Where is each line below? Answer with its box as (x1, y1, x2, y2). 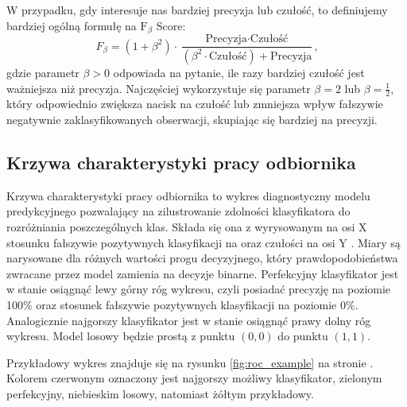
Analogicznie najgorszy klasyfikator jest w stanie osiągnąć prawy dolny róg (6, 312, 371, 328)
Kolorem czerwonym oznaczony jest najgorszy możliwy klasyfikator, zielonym (6, 370, 382, 386)
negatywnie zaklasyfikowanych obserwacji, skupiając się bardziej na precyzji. (6, 110, 378, 127)
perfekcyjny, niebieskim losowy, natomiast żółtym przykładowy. (6, 385, 314, 401)
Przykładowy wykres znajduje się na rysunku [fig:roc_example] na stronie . (6, 354, 374, 370)
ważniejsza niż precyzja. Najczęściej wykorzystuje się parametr (6, 79, 311, 96)
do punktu (277, 328, 328, 344)
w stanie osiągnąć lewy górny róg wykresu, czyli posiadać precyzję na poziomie (6, 281, 391, 297)
